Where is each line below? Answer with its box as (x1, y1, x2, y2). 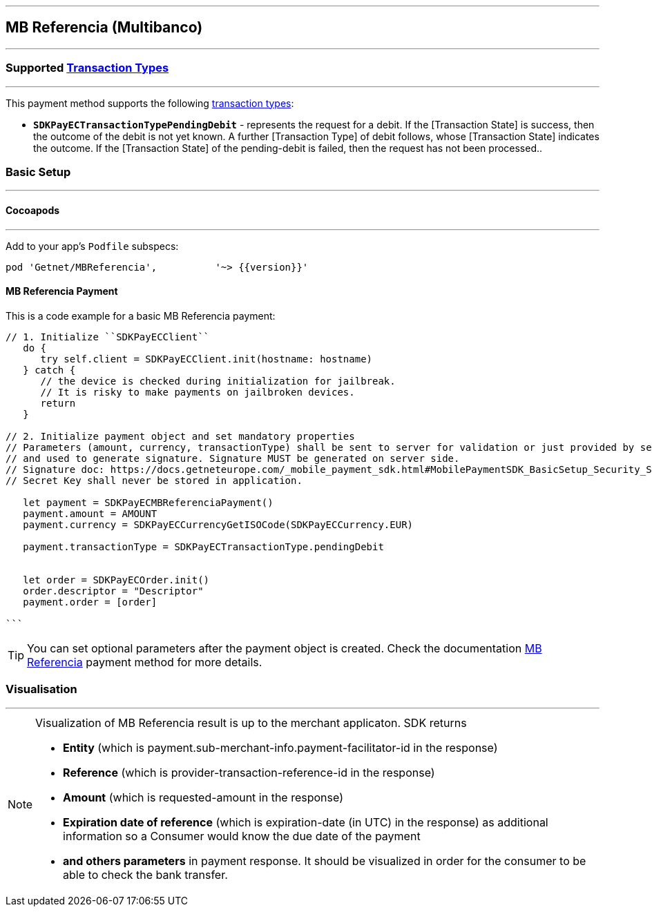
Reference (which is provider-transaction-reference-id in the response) (63, 765, 435, 779)
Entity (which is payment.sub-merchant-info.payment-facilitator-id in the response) (63, 740, 498, 755)
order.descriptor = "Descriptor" (23, 585, 204, 596)
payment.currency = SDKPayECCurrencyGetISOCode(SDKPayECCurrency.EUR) (23, 518, 414, 530)
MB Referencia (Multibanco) (6, 19, 203, 37)
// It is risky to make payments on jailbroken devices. (40, 386, 355, 398)
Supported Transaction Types (6, 61, 169, 75)
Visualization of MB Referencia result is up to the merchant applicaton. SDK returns (35, 715, 467, 730)
